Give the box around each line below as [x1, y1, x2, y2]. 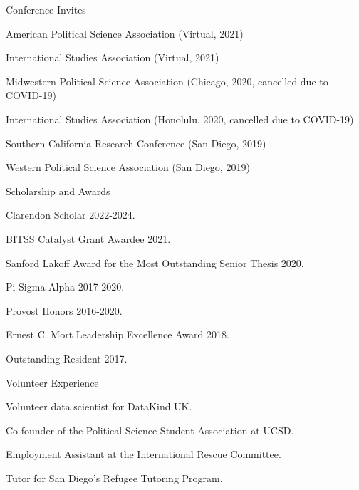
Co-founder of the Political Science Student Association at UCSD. [6, 422, 294, 437]
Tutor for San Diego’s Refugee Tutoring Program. [6, 470, 223, 485]
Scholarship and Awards [6, 183, 110, 198]
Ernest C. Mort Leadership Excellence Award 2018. [6, 327, 229, 342]
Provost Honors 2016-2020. [6, 303, 123, 318]
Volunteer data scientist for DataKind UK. [6, 399, 192, 414]
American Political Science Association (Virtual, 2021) [6, 26, 244, 41]
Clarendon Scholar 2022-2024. [6, 207, 135, 222]
